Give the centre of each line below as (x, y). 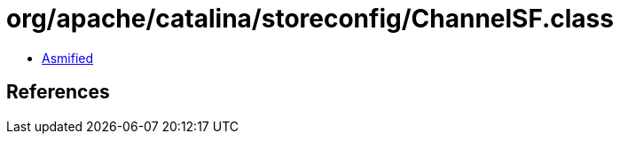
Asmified (68, 58)
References (58, 92)
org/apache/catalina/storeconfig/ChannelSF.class (310, 19)
